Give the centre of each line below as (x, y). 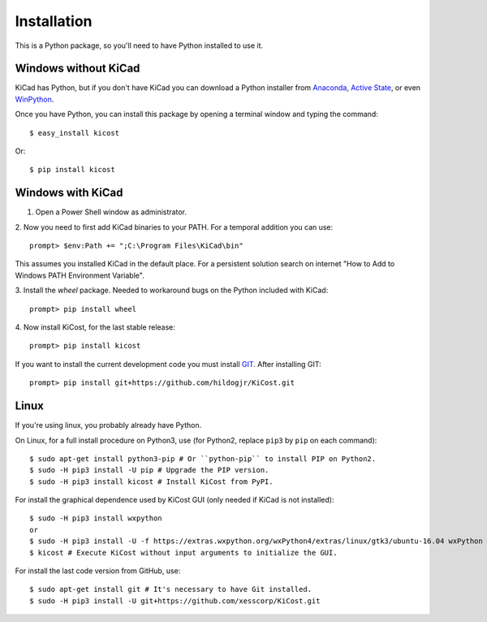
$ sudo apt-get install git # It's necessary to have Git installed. (171, 590)
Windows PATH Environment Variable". (80, 275)
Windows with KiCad (69, 193)
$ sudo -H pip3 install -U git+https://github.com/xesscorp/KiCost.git (175, 600)
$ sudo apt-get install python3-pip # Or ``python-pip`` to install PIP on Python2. (203, 458)
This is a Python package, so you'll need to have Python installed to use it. (139, 45)
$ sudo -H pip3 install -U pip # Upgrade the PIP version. (149, 470)
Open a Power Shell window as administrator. (111, 212)
